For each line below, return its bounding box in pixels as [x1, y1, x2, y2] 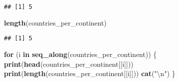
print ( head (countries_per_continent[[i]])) [4, 58, 134, 69]
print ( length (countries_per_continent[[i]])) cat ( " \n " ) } [4, 68, 176, 79]
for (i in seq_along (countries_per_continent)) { [4, 49, 157, 59]
